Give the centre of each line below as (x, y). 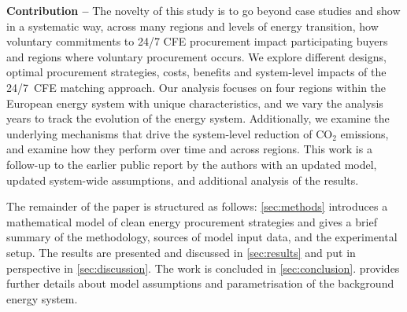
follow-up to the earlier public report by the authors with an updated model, (192, 164)
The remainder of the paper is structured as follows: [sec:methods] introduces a (197, 206)
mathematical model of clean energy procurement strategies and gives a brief (192, 221)
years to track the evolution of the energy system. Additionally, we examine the (198, 118)
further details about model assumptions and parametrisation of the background (200, 283)
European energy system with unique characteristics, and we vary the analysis (195, 103)
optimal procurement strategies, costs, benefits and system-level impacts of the (196, 72)
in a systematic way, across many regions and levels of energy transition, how (192, 26)
